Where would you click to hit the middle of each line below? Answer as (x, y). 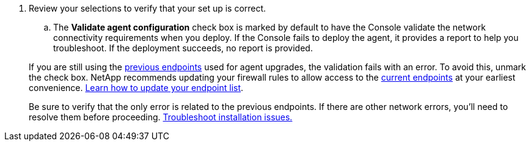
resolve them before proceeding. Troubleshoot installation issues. (161, 117)
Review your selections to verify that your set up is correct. (148, 8)
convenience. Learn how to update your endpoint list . (136, 88)
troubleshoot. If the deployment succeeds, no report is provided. (183, 48)
